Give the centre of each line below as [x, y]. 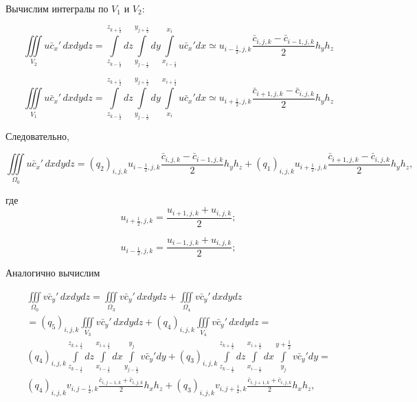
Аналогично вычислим [53, 273]
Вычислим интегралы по [57, 8]
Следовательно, [37, 136]
